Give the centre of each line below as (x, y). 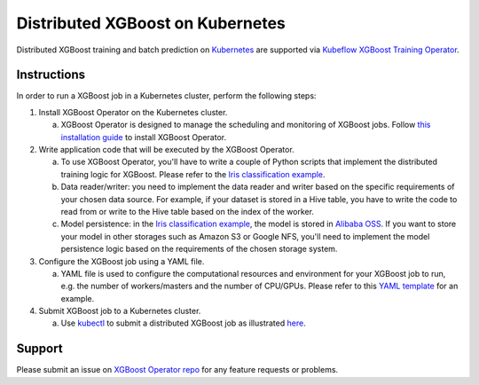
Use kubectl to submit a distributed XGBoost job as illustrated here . (183, 323)
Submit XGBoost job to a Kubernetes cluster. (120, 311)
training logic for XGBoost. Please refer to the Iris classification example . (193, 174)
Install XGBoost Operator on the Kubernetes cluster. (133, 112)
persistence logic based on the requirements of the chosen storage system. (199, 249)
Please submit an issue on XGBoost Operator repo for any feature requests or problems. (177, 370)
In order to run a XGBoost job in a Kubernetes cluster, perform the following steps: (166, 96)
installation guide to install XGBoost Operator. (143, 137)
